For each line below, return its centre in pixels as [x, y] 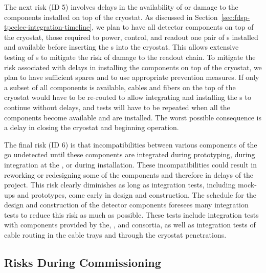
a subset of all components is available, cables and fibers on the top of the [120, 87]
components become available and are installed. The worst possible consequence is [133, 117]
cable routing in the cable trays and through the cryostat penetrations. [115, 235]
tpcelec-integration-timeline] [48, 27]
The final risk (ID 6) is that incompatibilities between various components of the [131, 144]
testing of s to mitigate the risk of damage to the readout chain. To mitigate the [130, 57]
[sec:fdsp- [236, 17]
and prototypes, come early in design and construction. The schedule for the [137, 194]
